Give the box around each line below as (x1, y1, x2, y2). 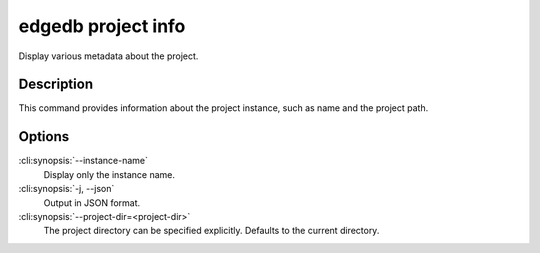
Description (18, 76, 94, 93)
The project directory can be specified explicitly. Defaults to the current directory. (43, 225, 380, 237)
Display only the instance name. (43, 168, 175, 180)
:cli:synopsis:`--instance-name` (18, 155, 149, 167)
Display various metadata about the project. (18, 50, 199, 62)
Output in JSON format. (43, 196, 141, 209)
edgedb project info (18, 15, 186, 37)
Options (18, 128, 70, 145)
